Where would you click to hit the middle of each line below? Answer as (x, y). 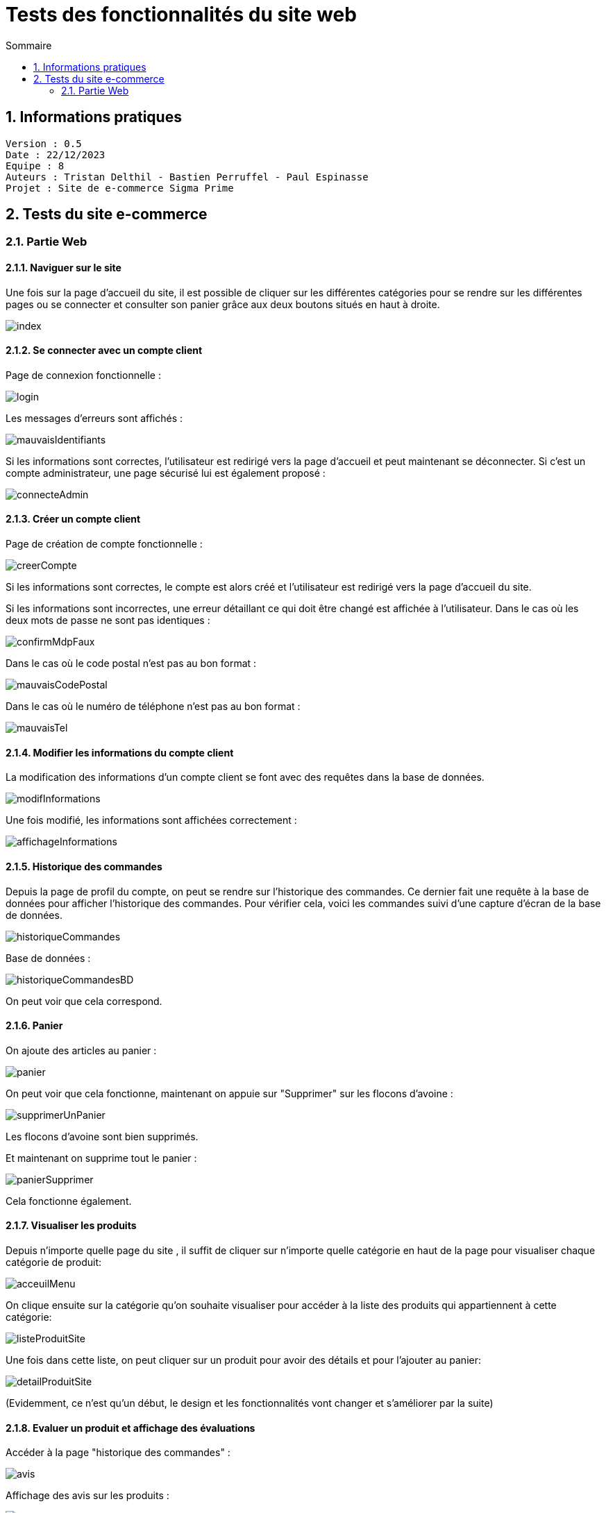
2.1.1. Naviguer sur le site (64, 268)
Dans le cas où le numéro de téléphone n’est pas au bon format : (153, 707)
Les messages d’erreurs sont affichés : (94, 418)
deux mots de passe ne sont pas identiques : (108, 620)
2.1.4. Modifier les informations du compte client (120, 752)
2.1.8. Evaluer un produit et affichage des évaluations (131, 1428)
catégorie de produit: (54, 1262)
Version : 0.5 (44, 143)
